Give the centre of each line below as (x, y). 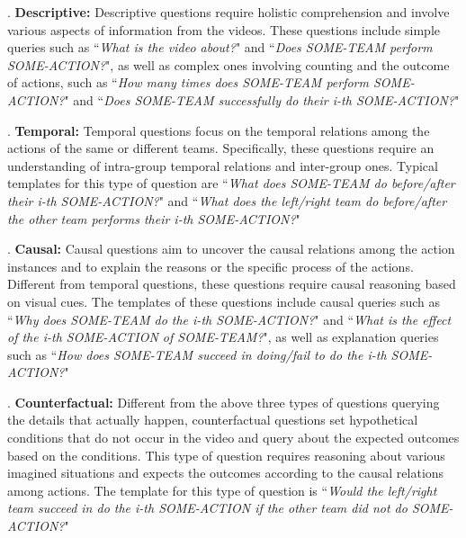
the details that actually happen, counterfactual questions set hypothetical (213, 420)
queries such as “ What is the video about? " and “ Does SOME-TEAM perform (220, 47)
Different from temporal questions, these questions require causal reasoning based (232, 284)
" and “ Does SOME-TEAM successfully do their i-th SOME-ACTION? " (262, 99)
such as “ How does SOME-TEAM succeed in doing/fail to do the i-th (197, 354)
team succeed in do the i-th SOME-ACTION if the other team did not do (207, 508)
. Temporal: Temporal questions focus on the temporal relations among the (219, 130)
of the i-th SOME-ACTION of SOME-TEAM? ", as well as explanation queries (223, 337)
